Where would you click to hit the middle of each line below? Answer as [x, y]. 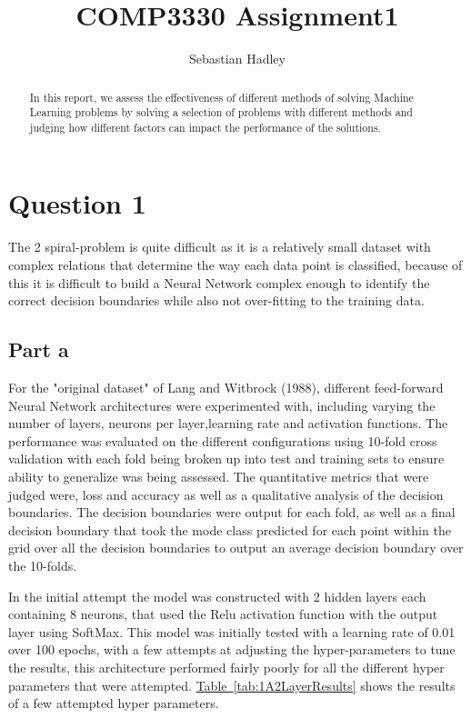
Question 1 [77, 203]
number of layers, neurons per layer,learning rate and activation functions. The [228, 423]
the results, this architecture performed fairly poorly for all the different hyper [226, 667]
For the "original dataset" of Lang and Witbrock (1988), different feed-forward [226, 387]
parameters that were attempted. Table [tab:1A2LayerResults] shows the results [232, 685]
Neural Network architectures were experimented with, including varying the [222, 405]
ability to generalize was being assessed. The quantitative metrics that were [219, 476]
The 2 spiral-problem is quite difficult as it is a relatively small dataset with [220, 247]
